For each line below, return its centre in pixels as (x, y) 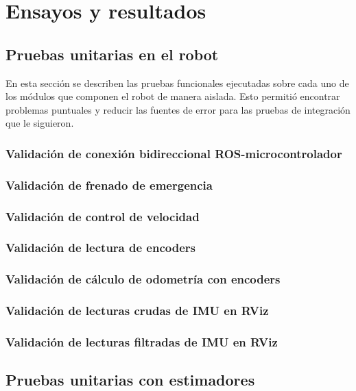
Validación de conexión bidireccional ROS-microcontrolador (174, 153)
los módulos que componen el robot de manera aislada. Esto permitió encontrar (173, 96)
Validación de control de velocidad (103, 216)
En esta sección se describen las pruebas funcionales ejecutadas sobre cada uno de (177, 83)
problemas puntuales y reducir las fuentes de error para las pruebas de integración (178, 109)
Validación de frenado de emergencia (109, 185)
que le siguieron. (40, 123)
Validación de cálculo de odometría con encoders (143, 279)
